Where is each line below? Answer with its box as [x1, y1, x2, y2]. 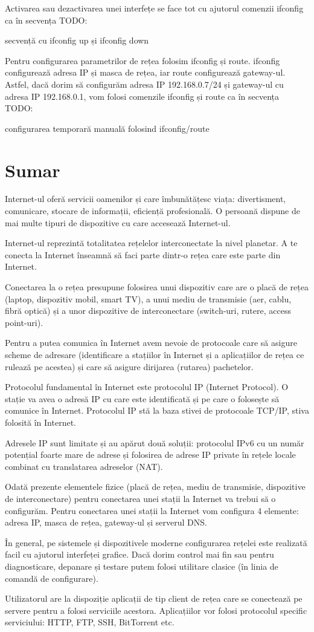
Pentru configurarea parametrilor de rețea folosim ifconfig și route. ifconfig [5, 54, 280, 67]
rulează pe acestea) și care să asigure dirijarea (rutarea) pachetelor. [5, 360, 254, 373]
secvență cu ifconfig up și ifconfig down [5, 34, 149, 47]
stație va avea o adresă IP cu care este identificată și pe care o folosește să [5, 392, 280, 405]
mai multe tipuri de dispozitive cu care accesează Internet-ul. [5, 216, 231, 229]
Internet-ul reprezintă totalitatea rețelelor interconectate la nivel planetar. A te [5, 236, 298, 249]
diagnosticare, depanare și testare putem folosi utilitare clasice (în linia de [5, 559, 278, 572]
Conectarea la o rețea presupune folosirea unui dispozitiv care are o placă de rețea [5, 281, 309, 293]
